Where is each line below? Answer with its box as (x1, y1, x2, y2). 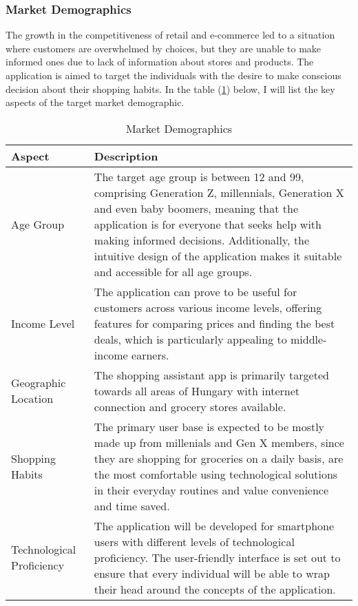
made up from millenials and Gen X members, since (94, 434, 344, 450)
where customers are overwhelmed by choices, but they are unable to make (6, 41, 322, 55)
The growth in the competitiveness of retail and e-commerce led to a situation (6, 28, 335, 42)
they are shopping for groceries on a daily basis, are (94, 450, 344, 466)
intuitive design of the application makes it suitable (94, 247, 342, 264)
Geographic (11, 375, 66, 391)
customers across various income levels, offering (94, 299, 322, 315)
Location (11, 390, 54, 407)
